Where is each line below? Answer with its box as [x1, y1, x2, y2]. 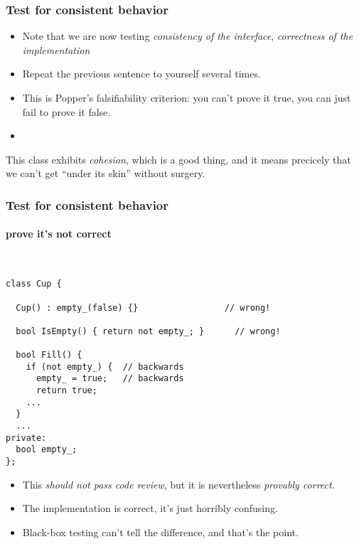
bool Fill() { [16, 350, 82, 361]
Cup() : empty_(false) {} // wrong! [16, 302, 271, 313]
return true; [36, 385, 97, 396]
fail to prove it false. [22, 104, 111, 119]
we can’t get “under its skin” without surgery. [6, 166, 205, 181]
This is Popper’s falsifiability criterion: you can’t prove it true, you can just [22, 90, 351, 105]
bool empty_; [16, 444, 77, 455]
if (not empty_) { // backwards [26, 361, 184, 372]
